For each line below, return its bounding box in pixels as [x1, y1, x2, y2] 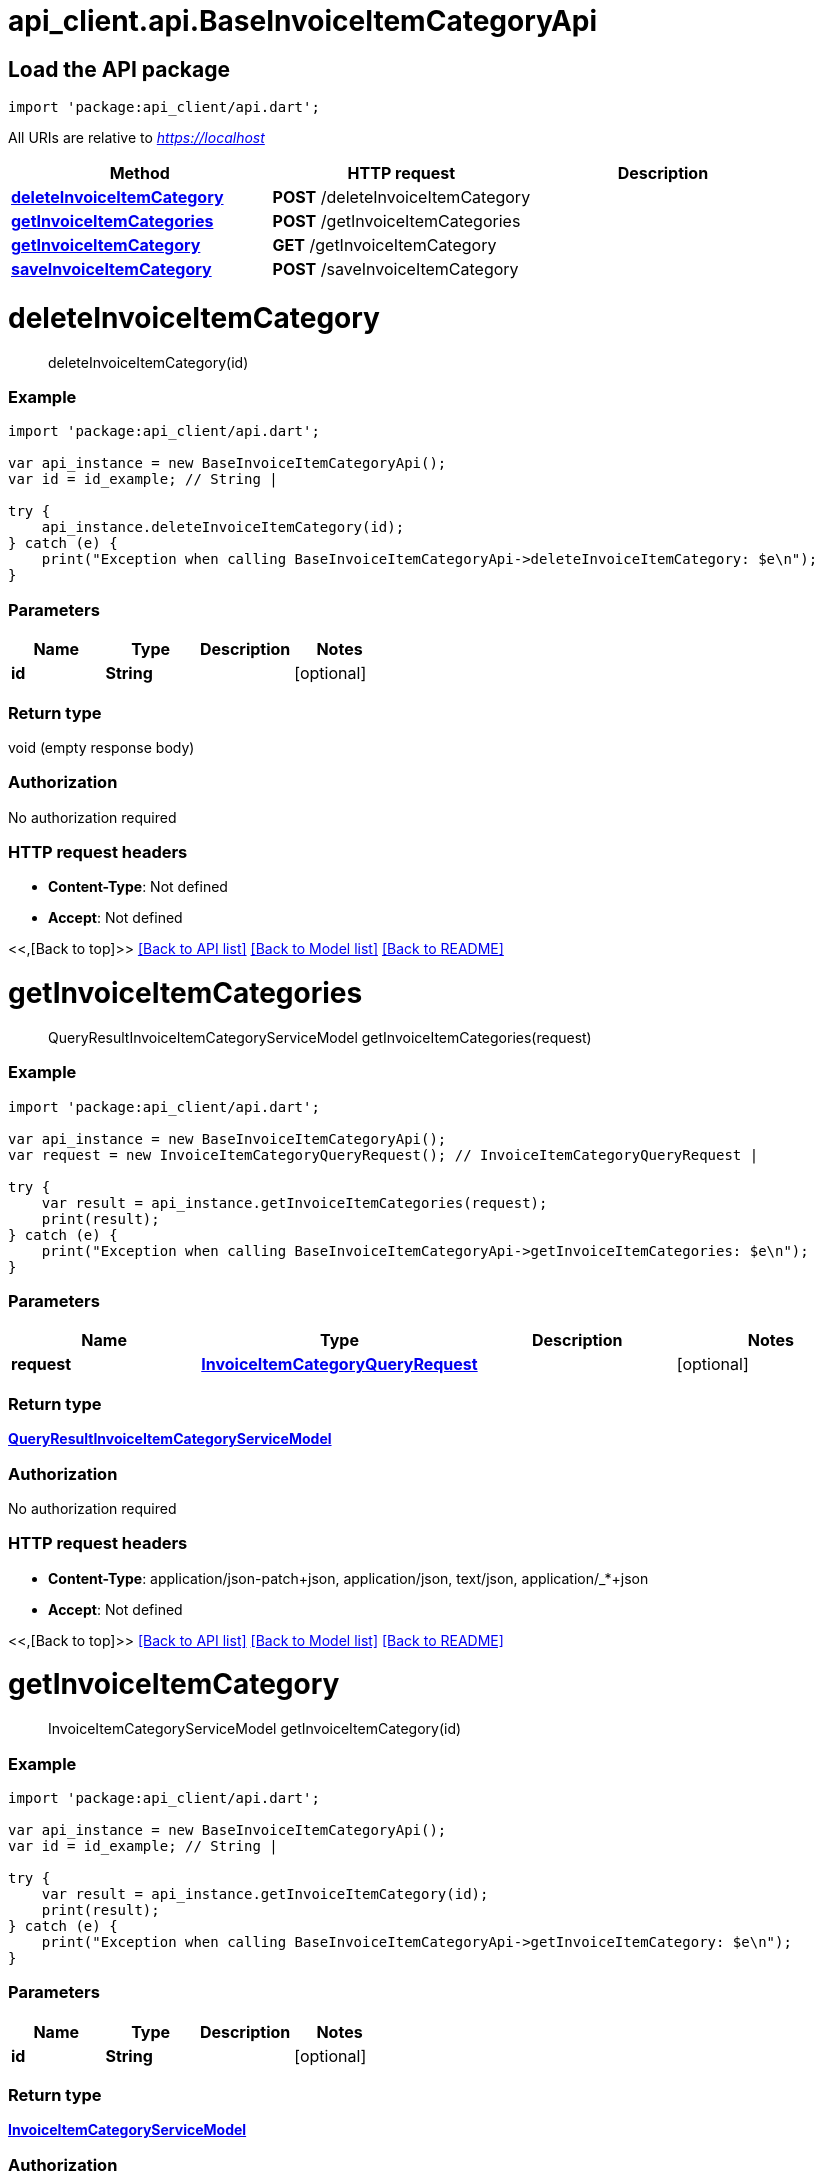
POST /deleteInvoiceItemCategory [272, 187, 531, 208]
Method [109, 163, 170, 184]
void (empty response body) [8, 738, 195, 756]
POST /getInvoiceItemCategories [272, 211, 521, 232]
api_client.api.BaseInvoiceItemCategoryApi [8, 4, 598, 38]
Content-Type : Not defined [48, 878, 228, 896]
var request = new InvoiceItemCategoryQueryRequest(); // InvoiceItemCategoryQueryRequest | [8, 1146, 759, 1163]
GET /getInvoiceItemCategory [272, 235, 497, 256]
